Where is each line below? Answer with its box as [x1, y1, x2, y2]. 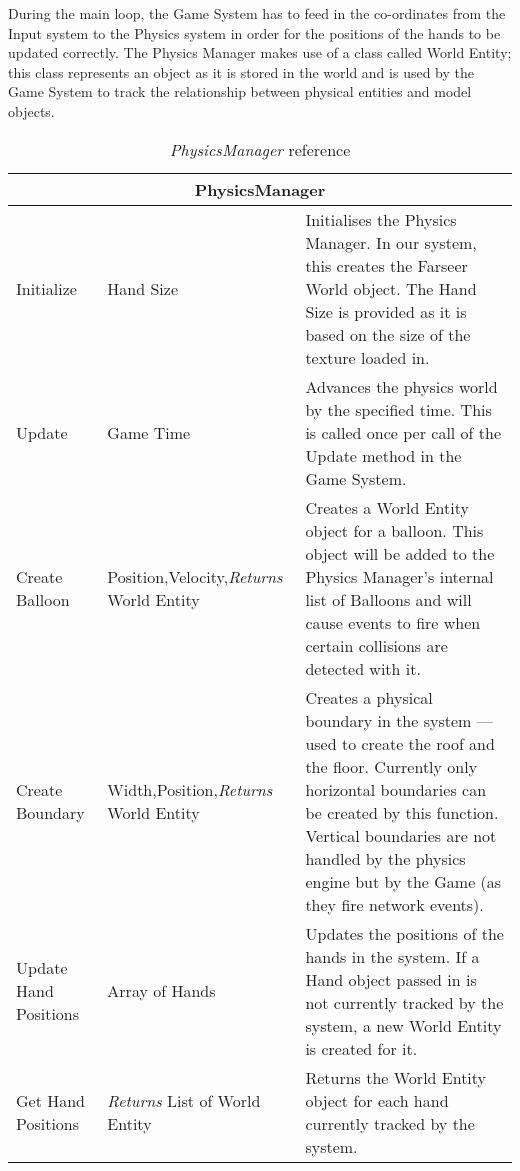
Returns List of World [107, 1088, 261, 1112]
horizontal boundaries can [305, 777, 487, 801]
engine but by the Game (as [305, 869, 502, 893]
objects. [8, 100, 55, 121]
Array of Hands [107, 979, 216, 1003]
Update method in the [305, 443, 462, 467]
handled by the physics [305, 846, 466, 870]
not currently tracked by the [305, 990, 504, 1014]
